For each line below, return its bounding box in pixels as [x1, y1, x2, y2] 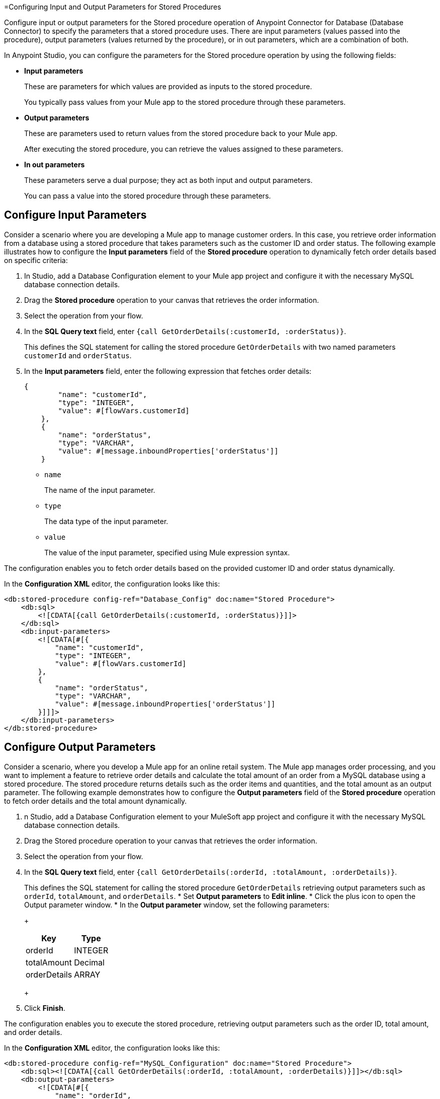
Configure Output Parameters [4, 741, 156, 754]
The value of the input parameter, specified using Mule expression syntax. [44, 548, 290, 557]
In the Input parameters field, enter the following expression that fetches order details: [24, 366, 312, 375]
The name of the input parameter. [44, 485, 155, 494]
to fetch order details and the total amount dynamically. [4, 796, 187, 805]
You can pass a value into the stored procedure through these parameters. [24, 191, 271, 200]
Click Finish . [24, 1003, 65, 1012]
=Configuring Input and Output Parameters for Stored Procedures [4, 3, 221, 11]
